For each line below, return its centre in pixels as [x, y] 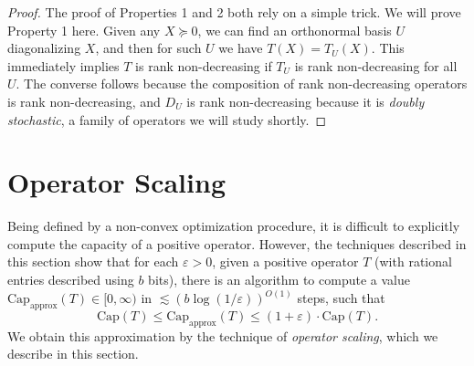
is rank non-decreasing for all [376, 65]
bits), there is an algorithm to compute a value [279, 280]
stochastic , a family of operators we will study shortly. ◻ [167, 119]
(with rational [413, 261]
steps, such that [341, 298]
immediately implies [63, 65]
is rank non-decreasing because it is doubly [305, 101]
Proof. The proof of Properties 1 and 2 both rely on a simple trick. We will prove [234, 12]
